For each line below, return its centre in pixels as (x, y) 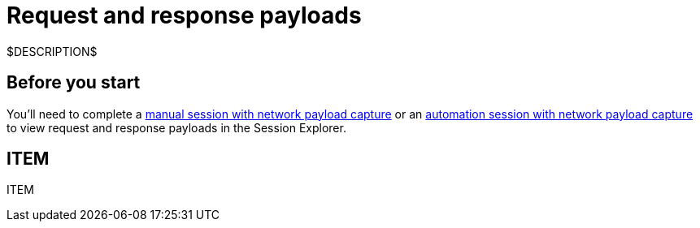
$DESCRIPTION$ (52, 51)
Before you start (74, 83)
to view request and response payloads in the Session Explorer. (176, 127)
